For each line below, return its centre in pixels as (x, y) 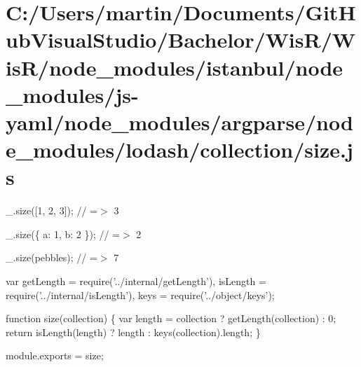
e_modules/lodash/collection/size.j (179, 150)
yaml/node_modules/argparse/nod (179, 122)
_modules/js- (72, 94)
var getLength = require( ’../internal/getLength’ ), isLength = (136, 281)
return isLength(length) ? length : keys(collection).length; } (133, 332)
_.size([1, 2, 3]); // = (52, 210)
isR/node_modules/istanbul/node (175, 67)
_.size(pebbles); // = (52, 257)
